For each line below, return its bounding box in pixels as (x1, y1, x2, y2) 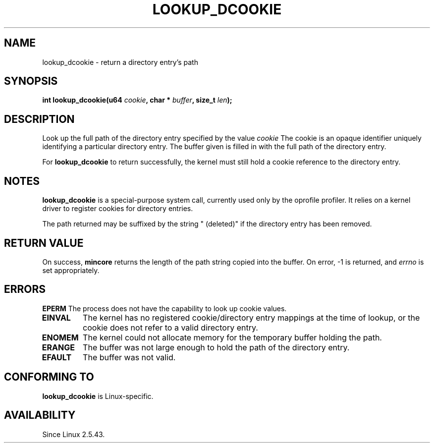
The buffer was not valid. (83, 352, 176, 362)
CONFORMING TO (4, 371, 94, 384)
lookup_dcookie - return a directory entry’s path (42, 57, 198, 66)
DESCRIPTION (4, 112, 75, 125)
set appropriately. (42, 266, 100, 275)
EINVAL (42, 312, 71, 323)
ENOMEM (42, 332, 79, 342)
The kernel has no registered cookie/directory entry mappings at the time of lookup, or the (83, 312, 420, 323)
